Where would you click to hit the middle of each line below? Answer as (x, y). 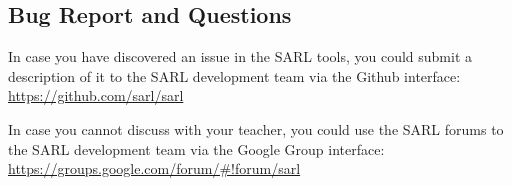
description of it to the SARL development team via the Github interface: (234, 75)
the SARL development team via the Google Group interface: (196, 148)
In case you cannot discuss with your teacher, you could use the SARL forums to (256, 128)
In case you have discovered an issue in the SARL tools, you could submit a (240, 56)
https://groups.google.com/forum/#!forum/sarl (154, 168)
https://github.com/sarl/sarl (96, 95)
